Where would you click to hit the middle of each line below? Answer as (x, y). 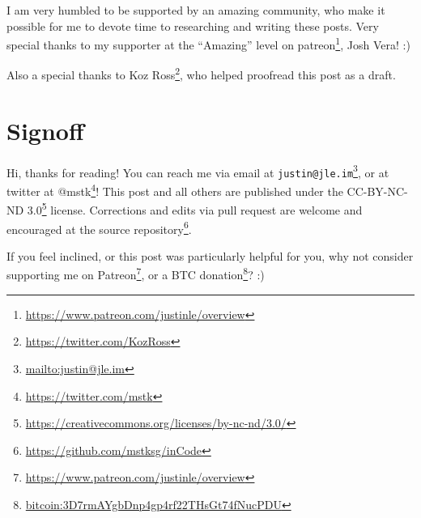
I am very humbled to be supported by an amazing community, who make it (196, 10)
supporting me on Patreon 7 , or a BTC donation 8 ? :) (136, 274)
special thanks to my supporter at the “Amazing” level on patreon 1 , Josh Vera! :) (208, 43)
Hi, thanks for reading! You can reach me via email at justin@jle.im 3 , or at (198, 171)
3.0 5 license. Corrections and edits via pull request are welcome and (195, 209)
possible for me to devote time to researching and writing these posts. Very (193, 25)
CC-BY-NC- (377, 191)
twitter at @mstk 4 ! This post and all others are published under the (175, 190)
